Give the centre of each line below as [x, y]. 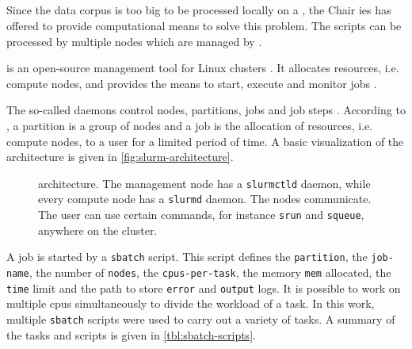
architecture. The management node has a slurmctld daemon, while [204, 183]
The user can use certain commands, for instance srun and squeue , [201, 215]
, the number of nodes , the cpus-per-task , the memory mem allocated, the [210, 272]
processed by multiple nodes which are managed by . [134, 41]
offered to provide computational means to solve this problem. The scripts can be [204, 25]
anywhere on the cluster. [98, 230]
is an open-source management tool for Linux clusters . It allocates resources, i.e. [203, 68]
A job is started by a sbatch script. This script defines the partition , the [187, 257]
